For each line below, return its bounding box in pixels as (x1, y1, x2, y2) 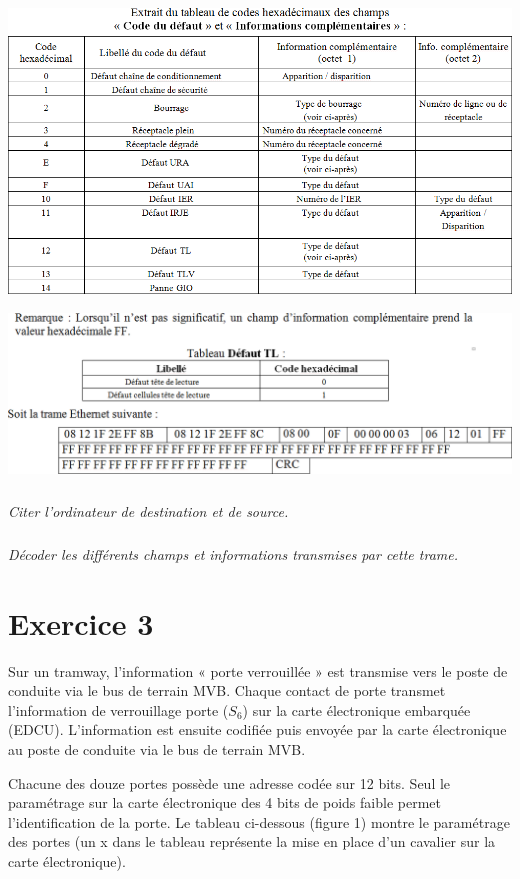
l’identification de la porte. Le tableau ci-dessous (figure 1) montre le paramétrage (8, 811, 510, 832)
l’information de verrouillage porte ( (8, 699, 229, 720)
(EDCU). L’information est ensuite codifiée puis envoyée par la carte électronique (8, 719, 507, 740)
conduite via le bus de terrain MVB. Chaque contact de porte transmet (8, 680, 446, 701)
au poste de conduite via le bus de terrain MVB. (8, 739, 306, 760)
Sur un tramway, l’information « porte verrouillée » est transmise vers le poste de (8, 660, 508, 681)
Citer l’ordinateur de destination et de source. (8, 501, 289, 522)
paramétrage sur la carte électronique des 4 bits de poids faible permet (8, 792, 441, 813)
